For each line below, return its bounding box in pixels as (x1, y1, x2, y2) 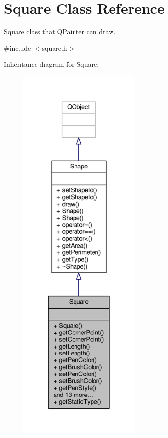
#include (4, 42, 31, 53)
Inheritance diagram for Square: (4, 59, 99, 69)
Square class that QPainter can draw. (4, 26, 116, 37)
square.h (42, 42, 67, 53)
